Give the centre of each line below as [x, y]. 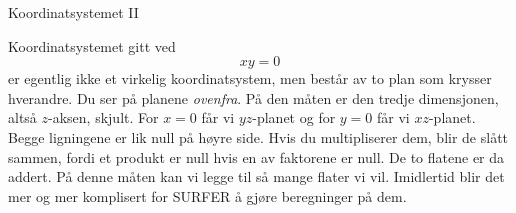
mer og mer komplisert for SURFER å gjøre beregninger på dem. [207, 195]
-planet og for [294, 117]
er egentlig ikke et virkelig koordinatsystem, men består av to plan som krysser [250, 78]
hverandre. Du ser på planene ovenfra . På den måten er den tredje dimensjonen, [253, 97]
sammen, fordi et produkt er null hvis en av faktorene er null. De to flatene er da [256, 156]
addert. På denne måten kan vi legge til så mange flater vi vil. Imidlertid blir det [256, 176]
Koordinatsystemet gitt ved [92, 45]
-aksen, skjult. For [103, 117]
